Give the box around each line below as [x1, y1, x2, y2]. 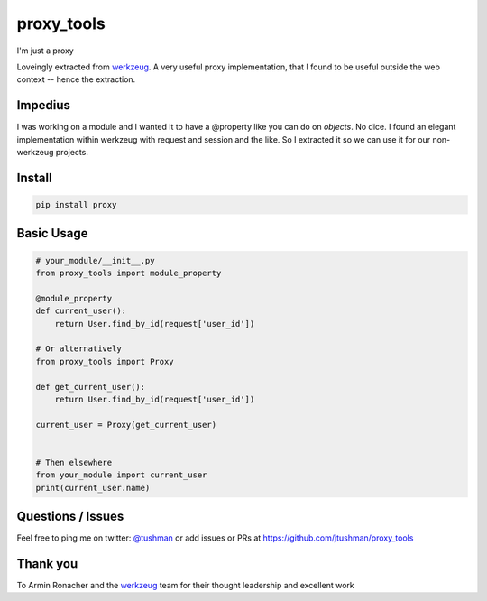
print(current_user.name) [35, 483, 151, 493]
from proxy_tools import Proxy [35, 356, 175, 366]
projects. [55, 147, 89, 158]
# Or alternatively [35, 344, 122, 354]
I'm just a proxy [16, 45, 74, 56]
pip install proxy [35, 199, 117, 210]
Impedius [16, 97, 71, 113]
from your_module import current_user [35, 470, 207, 480]
